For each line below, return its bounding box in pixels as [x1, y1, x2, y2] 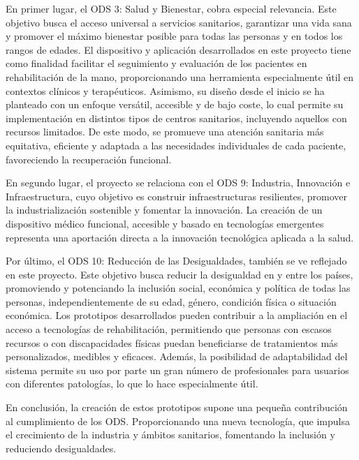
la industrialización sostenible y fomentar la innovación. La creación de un [6, 202, 323, 217]
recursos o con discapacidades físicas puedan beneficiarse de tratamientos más [6, 335, 338, 350]
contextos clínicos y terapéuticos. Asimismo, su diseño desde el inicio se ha [6, 83, 325, 98]
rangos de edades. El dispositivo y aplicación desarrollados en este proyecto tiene [6, 42, 351, 57]
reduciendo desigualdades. [6, 440, 117, 455]
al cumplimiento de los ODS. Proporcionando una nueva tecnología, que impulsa [6, 413, 350, 428]
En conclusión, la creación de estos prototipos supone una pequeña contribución [6, 400, 348, 415]
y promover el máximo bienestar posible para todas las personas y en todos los [6, 29, 343, 43]
